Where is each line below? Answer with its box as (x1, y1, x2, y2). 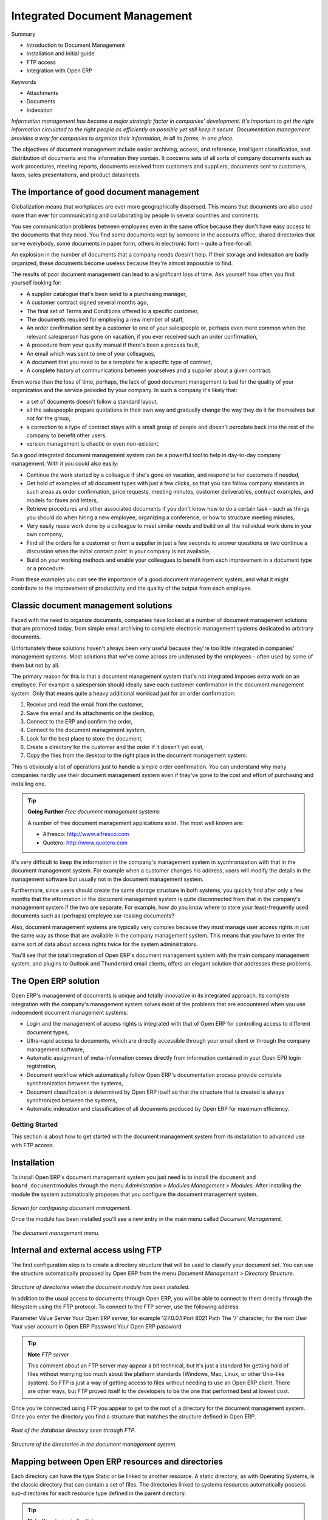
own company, (26, 531, 64, 538)
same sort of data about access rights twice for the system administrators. (11, 940, 198, 948)
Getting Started (11, 1121, 58, 1129)
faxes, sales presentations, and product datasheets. (11, 171, 141, 179)
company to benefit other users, (26, 432, 108, 439)
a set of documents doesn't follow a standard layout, (26, 398, 158, 405)
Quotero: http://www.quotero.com (43, 839, 128, 846)
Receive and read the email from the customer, (26, 701, 144, 708)
